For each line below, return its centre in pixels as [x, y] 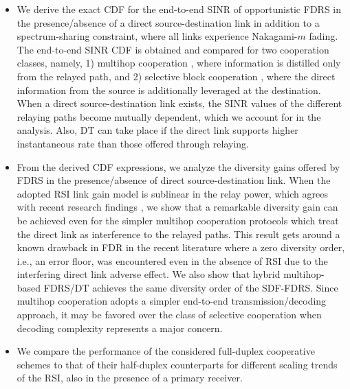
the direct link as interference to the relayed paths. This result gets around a [178, 234]
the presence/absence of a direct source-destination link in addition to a [168, 22]
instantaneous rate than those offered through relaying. [133, 143]
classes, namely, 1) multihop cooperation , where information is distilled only [179, 63]
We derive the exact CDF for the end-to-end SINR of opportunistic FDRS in [179, 9]
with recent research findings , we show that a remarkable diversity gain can [177, 207]
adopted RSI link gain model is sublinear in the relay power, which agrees [172, 193]
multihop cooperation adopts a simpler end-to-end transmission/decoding [172, 301]
